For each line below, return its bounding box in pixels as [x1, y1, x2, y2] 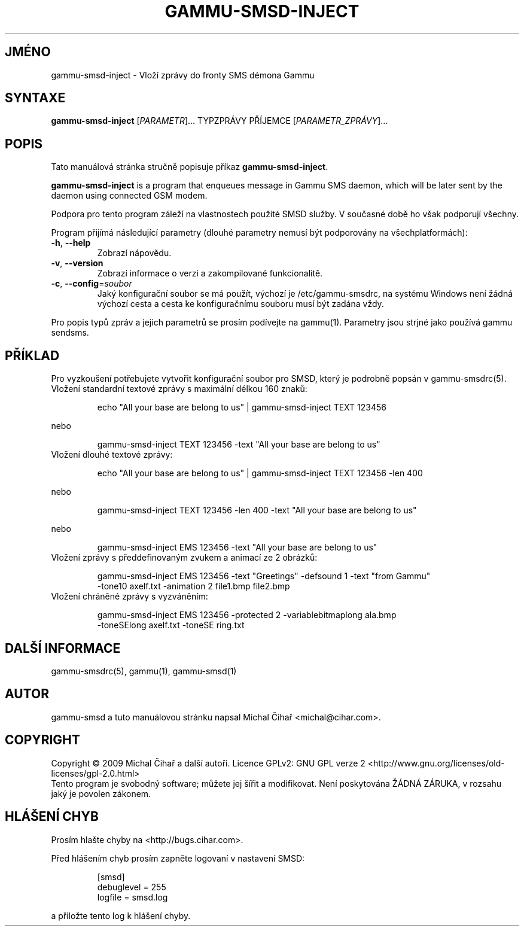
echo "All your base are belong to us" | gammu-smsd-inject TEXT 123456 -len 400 [97, 468, 423, 479]
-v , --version [51, 258, 103, 269]
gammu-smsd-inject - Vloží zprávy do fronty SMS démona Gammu [51, 69, 315, 80]
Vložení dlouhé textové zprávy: [51, 449, 173, 460]
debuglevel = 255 [97, 881, 166, 892]
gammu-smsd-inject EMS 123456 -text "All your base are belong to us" [97, 542, 377, 553]
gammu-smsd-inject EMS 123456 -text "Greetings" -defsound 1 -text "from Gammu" [97, 571, 431, 582]
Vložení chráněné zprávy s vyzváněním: [51, 591, 208, 602]
